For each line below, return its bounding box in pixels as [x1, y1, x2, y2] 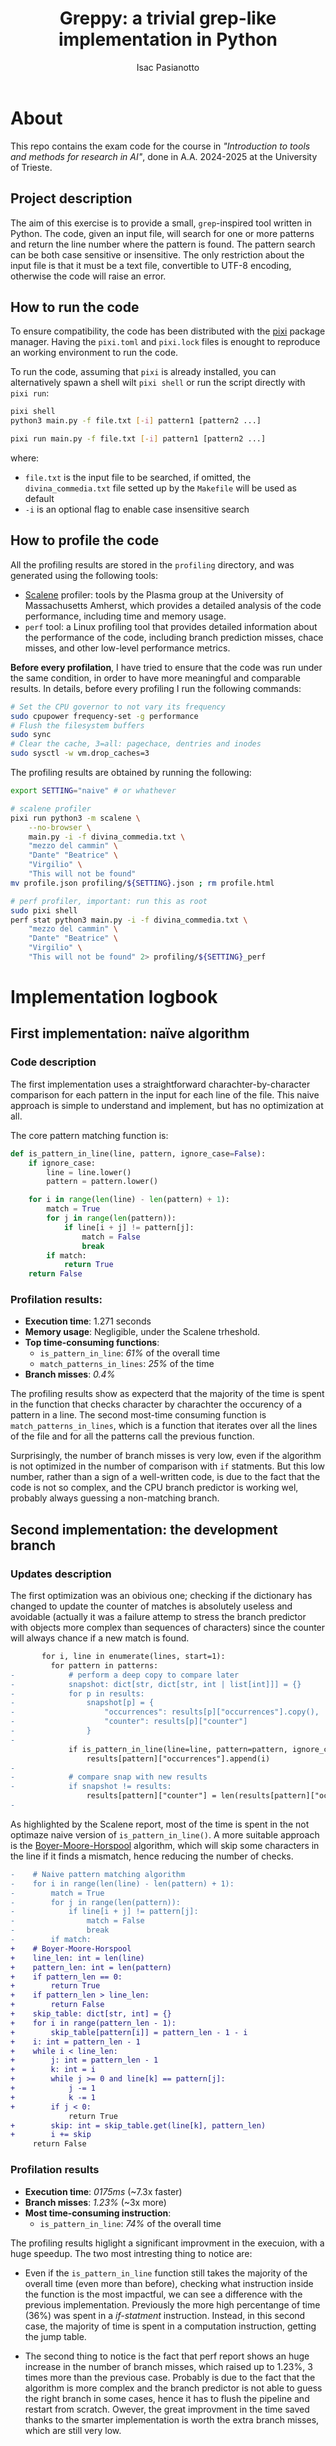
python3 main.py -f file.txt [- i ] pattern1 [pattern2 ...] [10, 416, 262, 426]
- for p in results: [10, 1688, 145, 1699]
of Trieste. [10, 161, 53, 173]
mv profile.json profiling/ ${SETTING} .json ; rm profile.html [10, 878, 275, 888]
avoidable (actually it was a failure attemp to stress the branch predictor [10, 1611, 307, 1623]
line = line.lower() [46, 1167, 132, 1177]
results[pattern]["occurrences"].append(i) [86, 1753, 271, 1764]
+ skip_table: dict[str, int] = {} [10, 2009, 172, 2019]
